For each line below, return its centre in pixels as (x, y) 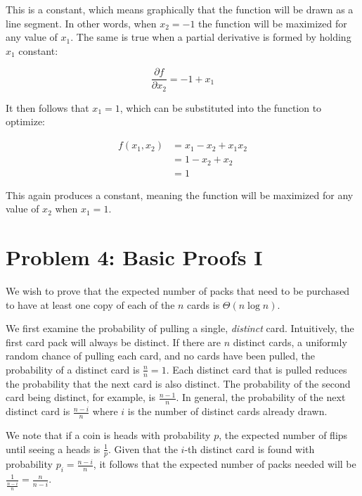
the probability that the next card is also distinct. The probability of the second (178, 383)
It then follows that (47, 107)
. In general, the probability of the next (261, 397)
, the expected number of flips (283, 434)
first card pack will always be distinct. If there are (114, 342)
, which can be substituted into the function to (221, 107)
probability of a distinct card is (73, 369)
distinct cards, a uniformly (290, 342)
